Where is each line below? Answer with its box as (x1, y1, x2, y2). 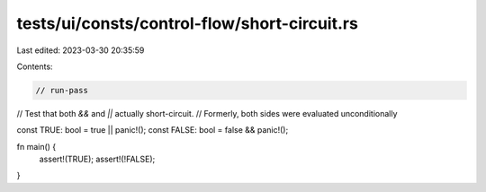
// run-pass (35, 85, 89, 95)
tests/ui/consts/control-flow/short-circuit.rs (16, 13, 359, 33)
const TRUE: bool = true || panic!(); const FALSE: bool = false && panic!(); (16, 125, 289, 135)
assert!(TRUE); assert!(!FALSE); (39, 153, 156, 165)
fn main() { (16, 141, 57, 152)
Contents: (16, 61, 53, 72)
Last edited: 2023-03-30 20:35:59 (16, 45, 145, 56)
